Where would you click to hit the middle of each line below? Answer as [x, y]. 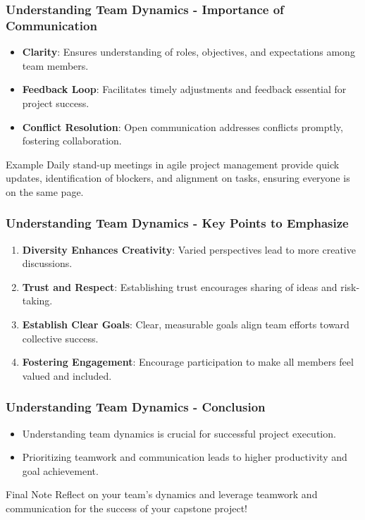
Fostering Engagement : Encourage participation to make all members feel [188, 362]
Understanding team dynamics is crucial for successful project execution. [179, 433]
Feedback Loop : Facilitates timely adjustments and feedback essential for [184, 89]
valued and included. [67, 375]
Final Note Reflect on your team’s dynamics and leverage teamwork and [162, 494]
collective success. [60, 338]
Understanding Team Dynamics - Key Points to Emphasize [177, 223]
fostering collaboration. [72, 141]
